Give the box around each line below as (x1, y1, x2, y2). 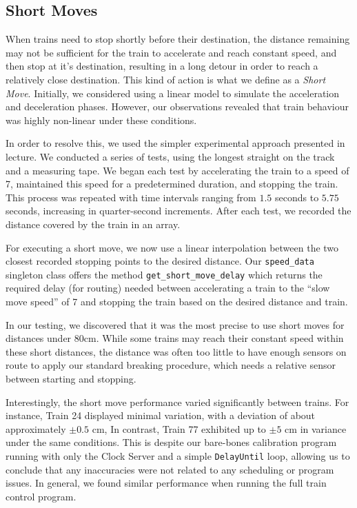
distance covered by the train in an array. (6, 216, 181, 231)
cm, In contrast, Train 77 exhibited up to (92, 421, 266, 436)
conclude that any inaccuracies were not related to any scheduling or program (6, 462, 334, 476)
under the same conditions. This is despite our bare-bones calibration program (6, 435, 337, 449)
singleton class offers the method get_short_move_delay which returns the (6, 267, 323, 281)
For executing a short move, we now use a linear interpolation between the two (6, 240, 339, 254)
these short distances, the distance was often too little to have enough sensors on (6, 344, 347, 358)
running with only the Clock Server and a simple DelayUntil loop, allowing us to (6, 448, 350, 463)
